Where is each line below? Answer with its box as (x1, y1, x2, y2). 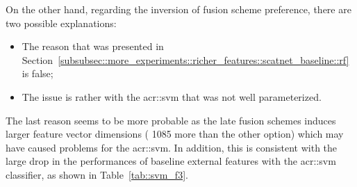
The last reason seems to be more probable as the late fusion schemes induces (6, 113, 336, 127)
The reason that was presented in (22, 39, 164, 54)
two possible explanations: (6, 15, 117, 30)
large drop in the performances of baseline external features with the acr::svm (6, 154, 336, 168)
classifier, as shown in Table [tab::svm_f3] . (6, 167, 188, 181)
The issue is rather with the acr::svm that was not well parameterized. (22, 89, 322, 104)
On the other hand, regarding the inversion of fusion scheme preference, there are (6, 2, 351, 16)
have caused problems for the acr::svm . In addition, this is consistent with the (6, 140, 338, 154)
